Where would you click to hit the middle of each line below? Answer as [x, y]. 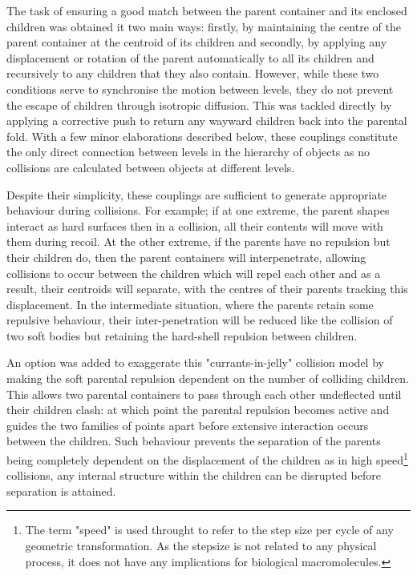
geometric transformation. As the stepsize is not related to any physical [201, 546]
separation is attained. [61, 491]
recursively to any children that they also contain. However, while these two [193, 73]
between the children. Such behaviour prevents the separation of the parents [194, 441]
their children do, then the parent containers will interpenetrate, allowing [186, 257]
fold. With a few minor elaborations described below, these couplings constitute [202, 136]
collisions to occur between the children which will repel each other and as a [194, 273]
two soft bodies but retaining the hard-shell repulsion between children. [182, 335]
